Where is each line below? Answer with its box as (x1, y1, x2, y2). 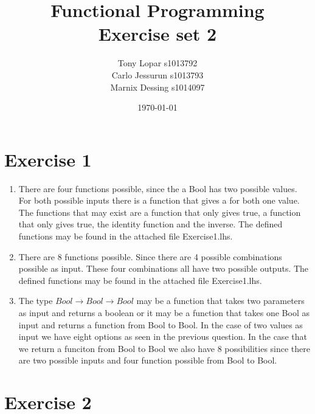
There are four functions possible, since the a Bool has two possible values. (18, 182, 297, 195)
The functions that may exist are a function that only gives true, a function (18, 205, 301, 218)
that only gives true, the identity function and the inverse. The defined (18, 218, 283, 230)
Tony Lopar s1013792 (117, 57, 198, 69)
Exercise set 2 (98, 21, 217, 46)
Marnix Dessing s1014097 (110, 80, 205, 93)
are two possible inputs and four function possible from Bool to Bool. (18, 354, 277, 367)
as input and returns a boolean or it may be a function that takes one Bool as (18, 306, 310, 319)
